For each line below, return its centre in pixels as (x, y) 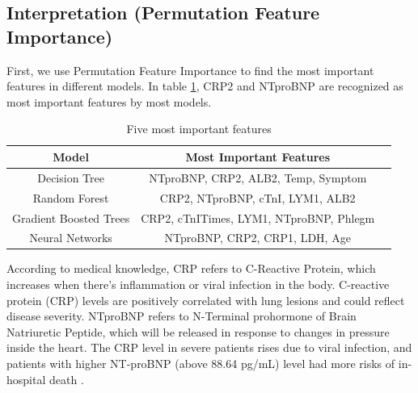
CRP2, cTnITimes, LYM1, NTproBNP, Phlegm (258, 217)
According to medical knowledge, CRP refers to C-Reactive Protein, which (191, 268)
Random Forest (71, 197)
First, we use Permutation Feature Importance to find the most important (190, 70)
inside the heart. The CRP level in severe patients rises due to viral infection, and (209, 347)
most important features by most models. (109, 101)
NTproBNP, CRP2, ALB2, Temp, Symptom (258, 177)
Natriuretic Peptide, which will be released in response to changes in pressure (198, 331)
